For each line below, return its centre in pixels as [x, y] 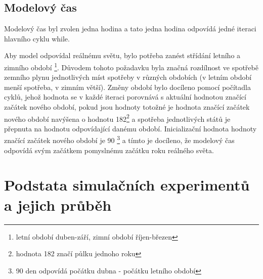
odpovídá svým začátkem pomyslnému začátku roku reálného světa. [109, 150]
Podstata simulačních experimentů [127, 185]
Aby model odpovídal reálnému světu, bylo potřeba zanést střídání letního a [122, 55]
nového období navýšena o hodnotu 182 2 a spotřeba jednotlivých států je [117, 118]
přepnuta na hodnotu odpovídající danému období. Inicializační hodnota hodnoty [130, 128]
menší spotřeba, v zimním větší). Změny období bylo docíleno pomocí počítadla [127, 87]
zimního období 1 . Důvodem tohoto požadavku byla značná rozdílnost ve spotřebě [131, 66]
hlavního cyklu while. [37, 38]
